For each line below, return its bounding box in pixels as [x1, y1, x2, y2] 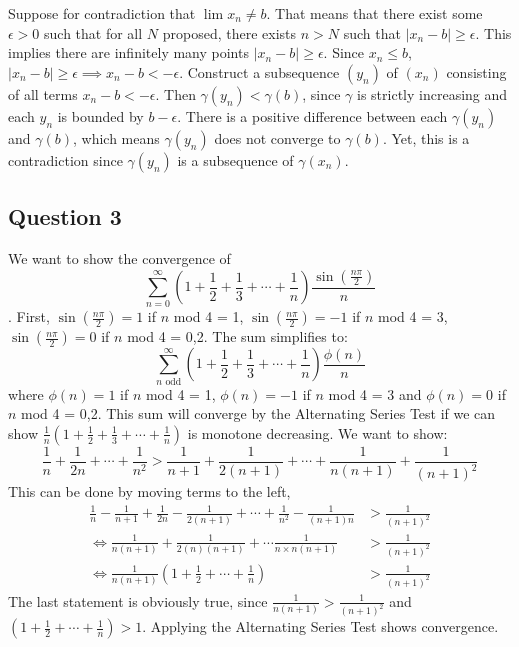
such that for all [44, 22, 143, 43]
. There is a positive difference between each [177, 105, 448, 126]
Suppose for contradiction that [8, 3, 196, 23]
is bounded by [57, 105, 144, 126]
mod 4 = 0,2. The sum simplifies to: [127, 326, 348, 347]
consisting [446, 61, 507, 82]
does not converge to [214, 127, 341, 148]
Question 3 [8, 201, 122, 232]
